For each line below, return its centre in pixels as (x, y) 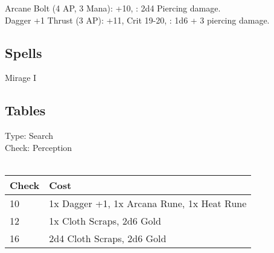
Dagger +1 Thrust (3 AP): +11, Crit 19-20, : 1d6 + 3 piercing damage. (137, 20)
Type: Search (29, 136)
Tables (25, 110)
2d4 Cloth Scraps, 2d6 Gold (108, 238)
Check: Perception (39, 147)
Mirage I (21, 78)
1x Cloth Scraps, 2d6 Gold (105, 220)
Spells (24, 52)
